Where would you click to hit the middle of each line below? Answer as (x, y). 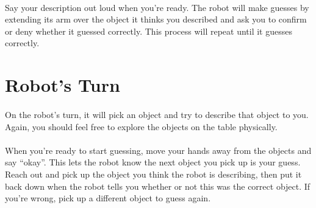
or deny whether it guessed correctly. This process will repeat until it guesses (149, 31)
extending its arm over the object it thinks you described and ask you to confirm (156, 19)
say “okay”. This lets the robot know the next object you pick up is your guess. (153, 162)
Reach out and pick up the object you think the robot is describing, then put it (153, 174)
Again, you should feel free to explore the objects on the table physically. (141, 126)
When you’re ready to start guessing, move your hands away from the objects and (158, 150)
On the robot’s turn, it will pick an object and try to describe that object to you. (157, 114)
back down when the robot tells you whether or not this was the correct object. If (158, 186)
